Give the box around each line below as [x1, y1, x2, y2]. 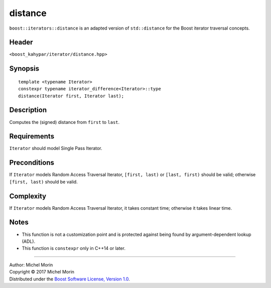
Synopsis [9, 64, 40, 73]
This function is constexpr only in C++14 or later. [22, 245, 125, 251]
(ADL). [22, 238, 35, 244]
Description [9, 106, 47, 114]
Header [9, 38, 33, 47]
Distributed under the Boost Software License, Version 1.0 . [9, 276, 130, 282]
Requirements [9, 132, 55, 140]
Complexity [9, 192, 47, 200]
